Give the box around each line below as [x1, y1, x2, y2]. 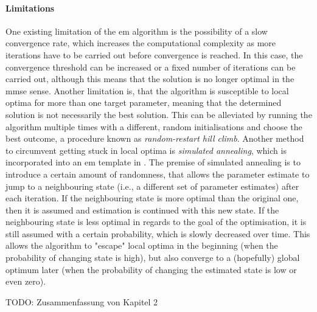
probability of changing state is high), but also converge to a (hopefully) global [5, 251, 300, 264]
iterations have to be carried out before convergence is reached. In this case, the [5, 48, 303, 61]
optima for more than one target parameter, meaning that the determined [5, 96, 282, 109]
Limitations [5, 1, 55, 14]
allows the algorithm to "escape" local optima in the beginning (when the [5, 239, 278, 252]
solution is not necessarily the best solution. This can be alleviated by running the [5, 108, 312, 120]
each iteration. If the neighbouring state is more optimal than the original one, [5, 192, 299, 204]
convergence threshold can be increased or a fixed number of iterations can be [5, 60, 296, 73]
